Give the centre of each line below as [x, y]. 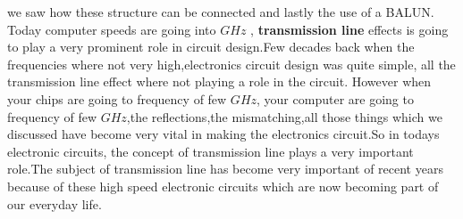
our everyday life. [55, 203]
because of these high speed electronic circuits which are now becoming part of [223, 186]
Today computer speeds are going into [112, 29]
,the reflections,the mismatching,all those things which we [284, 116]
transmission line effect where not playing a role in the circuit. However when [219, 81]
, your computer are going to [335, 98]
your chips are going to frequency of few [117, 98]
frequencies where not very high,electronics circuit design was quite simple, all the [231, 64]
